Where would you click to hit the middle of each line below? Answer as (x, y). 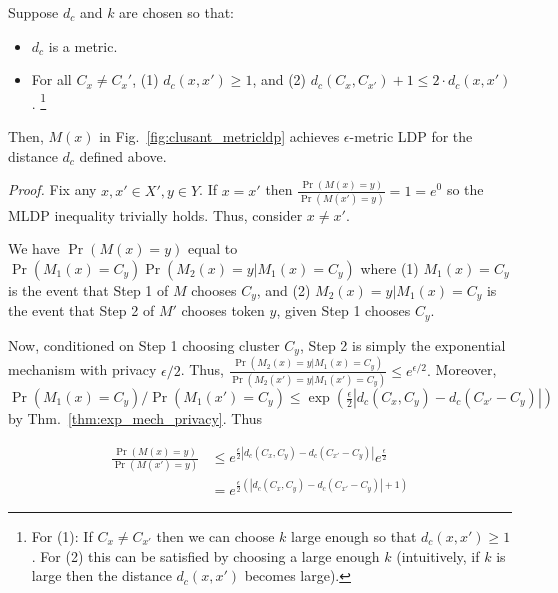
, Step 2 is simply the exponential (402, 344)
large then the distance (101, 575)
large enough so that (354, 535)
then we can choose (215, 535)
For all (51, 79)
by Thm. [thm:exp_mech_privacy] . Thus (135, 418)
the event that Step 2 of (81, 310)
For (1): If (62, 535)
